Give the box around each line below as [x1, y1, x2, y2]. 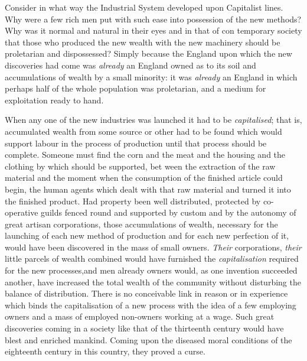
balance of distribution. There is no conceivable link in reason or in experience [5, 287, 288, 300]
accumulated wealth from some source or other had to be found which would [5, 125, 282, 137]
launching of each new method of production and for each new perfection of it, [5, 229, 289, 242]
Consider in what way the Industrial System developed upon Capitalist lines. [5, 1, 283, 13]
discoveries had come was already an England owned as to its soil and [5, 58, 256, 71]
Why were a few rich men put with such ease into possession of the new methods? [5, 12, 302, 25]
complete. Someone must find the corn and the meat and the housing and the [5, 148, 286, 161]
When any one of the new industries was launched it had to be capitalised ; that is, [5, 113, 302, 126]
